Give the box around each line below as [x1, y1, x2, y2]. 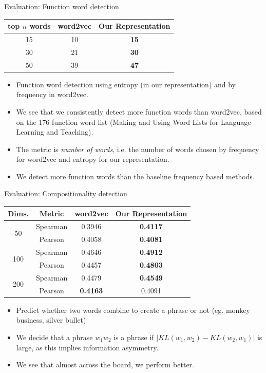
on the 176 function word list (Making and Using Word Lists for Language [16, 116, 251, 127]
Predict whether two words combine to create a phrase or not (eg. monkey [16, 304, 250, 315]
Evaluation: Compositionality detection [4, 188, 127, 199]
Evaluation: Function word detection [4, 1, 119, 11]
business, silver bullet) [16, 314, 86, 325]
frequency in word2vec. [16, 89, 88, 100]
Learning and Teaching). [16, 126, 93, 137]
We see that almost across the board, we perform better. [16, 359, 194, 370]
